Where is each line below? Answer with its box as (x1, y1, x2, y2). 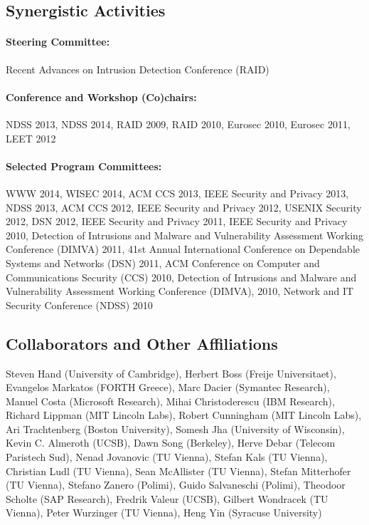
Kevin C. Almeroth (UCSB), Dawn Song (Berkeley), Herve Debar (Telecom (6, 435, 336, 450)
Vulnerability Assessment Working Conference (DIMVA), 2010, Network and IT (6, 284, 354, 298)
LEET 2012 (6, 130, 56, 145)
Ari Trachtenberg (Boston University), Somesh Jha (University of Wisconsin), (6, 421, 345, 436)
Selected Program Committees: (6, 158, 162, 173)
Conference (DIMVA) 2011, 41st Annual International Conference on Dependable (6, 241, 360, 256)
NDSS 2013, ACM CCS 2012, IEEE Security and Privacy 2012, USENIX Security (6, 199, 362, 214)
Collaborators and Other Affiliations (6, 332, 278, 354)
